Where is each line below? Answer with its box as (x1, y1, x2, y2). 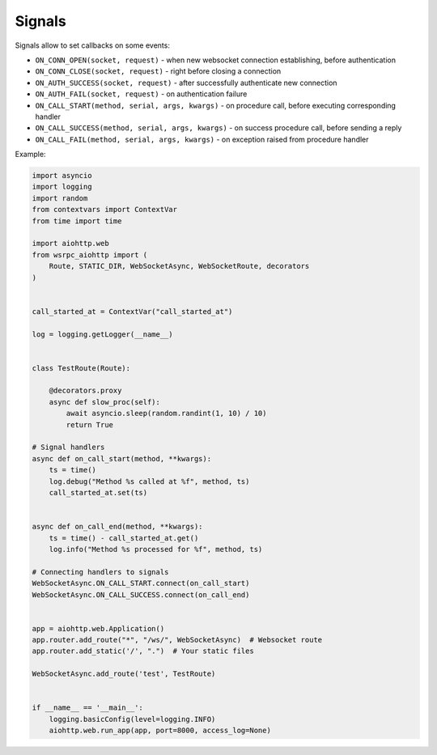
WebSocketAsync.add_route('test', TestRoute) (32, 669, 216, 679)
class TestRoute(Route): (32, 363, 131, 372)
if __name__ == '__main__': (32, 703, 143, 712)
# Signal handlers (32, 443, 105, 452)
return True (66, 420, 113, 429)
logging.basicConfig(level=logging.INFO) (49, 715, 216, 723)
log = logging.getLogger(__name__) (32, 329, 173, 339)
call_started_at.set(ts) (49, 488, 148, 497)
